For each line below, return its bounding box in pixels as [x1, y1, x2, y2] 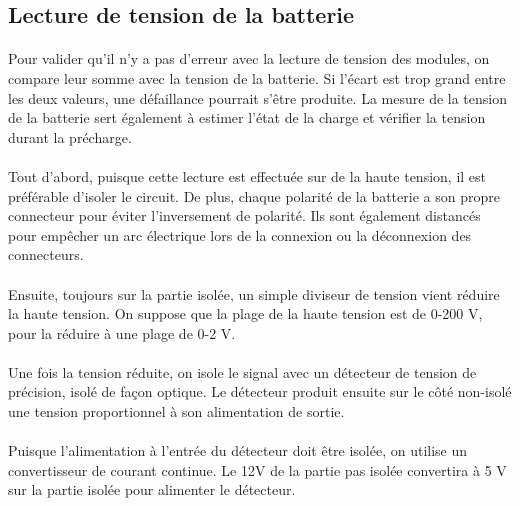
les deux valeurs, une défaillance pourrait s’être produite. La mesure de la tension [8, 87, 507, 108]
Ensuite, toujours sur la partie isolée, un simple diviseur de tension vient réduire [8, 283, 500, 304]
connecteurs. [8, 244, 84, 265]
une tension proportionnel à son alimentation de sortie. [8, 401, 345, 422]
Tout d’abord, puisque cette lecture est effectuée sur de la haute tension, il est [8, 165, 487, 186]
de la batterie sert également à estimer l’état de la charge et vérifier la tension [8, 107, 486, 128]
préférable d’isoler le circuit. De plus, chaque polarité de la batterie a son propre [8, 185, 500, 206]
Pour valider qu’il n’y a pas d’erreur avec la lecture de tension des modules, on [8, 48, 490, 69]
